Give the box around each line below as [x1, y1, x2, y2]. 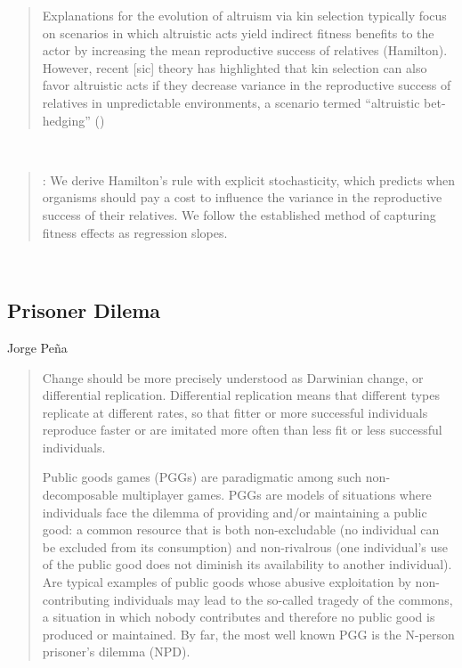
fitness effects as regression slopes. [42, 223, 228, 241]
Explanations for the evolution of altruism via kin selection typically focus [42, 6, 447, 24]
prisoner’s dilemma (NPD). [42, 642, 190, 661]
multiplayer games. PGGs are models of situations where [121, 485, 432, 504]
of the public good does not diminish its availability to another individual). [42, 555, 452, 574]
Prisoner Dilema [7, 297, 161, 324]
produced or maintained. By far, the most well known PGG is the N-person [42, 624, 455, 643]
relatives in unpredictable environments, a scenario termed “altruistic [42, 93, 420, 111]
